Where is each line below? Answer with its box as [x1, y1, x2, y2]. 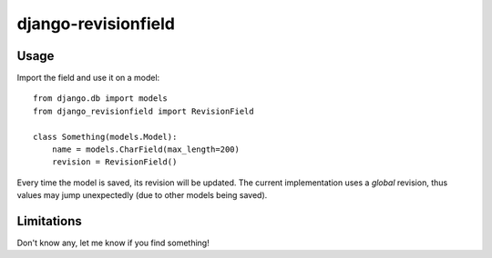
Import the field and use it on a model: [16, 73, 160, 84]
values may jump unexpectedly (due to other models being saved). [16, 190, 268, 201]
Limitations [16, 213, 82, 229]
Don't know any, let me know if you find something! [16, 237, 210, 249]
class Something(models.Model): [33, 132, 178, 142]
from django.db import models [33, 94, 169, 104]
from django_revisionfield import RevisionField [33, 105, 254, 116]
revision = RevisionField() [51, 157, 178, 167]
